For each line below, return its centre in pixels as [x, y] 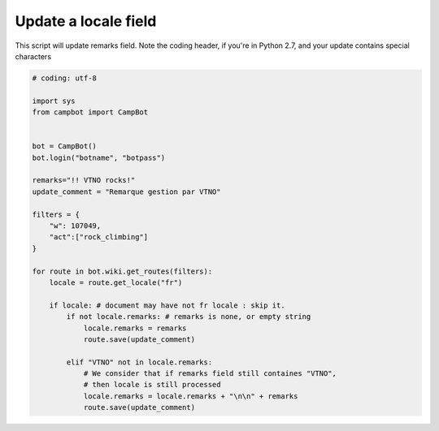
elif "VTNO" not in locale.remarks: [139, 362]
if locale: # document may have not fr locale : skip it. [167, 305]
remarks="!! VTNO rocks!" [84, 180]
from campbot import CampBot [90, 112]
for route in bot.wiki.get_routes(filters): [122, 271]
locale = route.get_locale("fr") [116, 282]
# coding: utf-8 [65, 78]
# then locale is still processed [152, 385]
